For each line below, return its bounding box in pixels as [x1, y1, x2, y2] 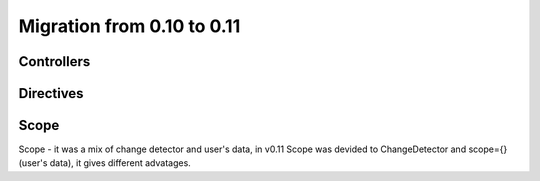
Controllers [18, 53, 91, 70]
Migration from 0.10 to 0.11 [18, 15, 241, 37]
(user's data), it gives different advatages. [18, 157, 192, 169]
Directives [18, 85, 84, 102]
